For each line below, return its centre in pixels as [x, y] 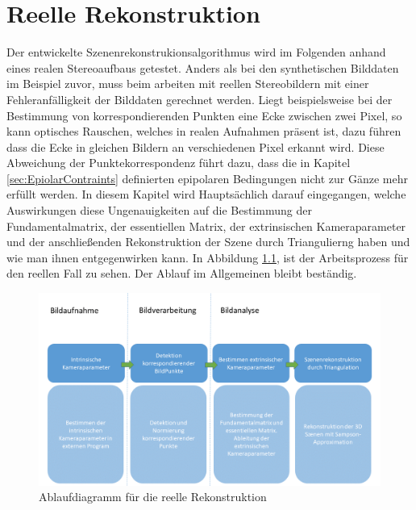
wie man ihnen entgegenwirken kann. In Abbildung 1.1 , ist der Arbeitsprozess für [208, 257]
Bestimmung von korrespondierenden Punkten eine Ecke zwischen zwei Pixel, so [204, 115]
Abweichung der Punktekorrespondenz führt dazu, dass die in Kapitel [179, 163]
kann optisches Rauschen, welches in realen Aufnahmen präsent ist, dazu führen [204, 131]
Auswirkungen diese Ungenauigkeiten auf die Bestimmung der [159, 210]
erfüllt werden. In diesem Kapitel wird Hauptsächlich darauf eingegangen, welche [206, 194]
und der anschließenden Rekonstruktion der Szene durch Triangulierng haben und [208, 242]
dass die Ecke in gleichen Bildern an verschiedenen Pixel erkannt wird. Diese [196, 146]
